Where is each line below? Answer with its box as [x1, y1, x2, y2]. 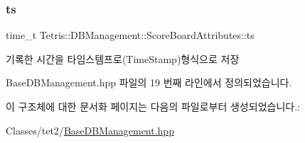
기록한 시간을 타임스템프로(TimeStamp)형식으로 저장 [6, 51, 240, 66]
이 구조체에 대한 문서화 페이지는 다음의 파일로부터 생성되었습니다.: [6, 99, 300, 113]
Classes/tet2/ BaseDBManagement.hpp [6, 122, 174, 137]
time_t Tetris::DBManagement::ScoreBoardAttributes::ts [6, 28, 255, 42]
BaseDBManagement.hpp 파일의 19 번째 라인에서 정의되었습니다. [6, 75, 292, 90]
